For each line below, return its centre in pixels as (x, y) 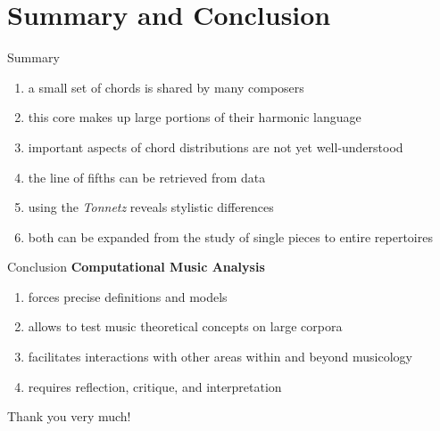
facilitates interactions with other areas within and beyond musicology (220, 357)
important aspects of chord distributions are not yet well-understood (216, 146)
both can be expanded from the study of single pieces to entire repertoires (230, 236)
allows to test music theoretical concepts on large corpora (185, 326)
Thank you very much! (69, 416)
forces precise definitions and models (128, 296)
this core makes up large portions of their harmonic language (195, 117)
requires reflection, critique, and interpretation (155, 386)
